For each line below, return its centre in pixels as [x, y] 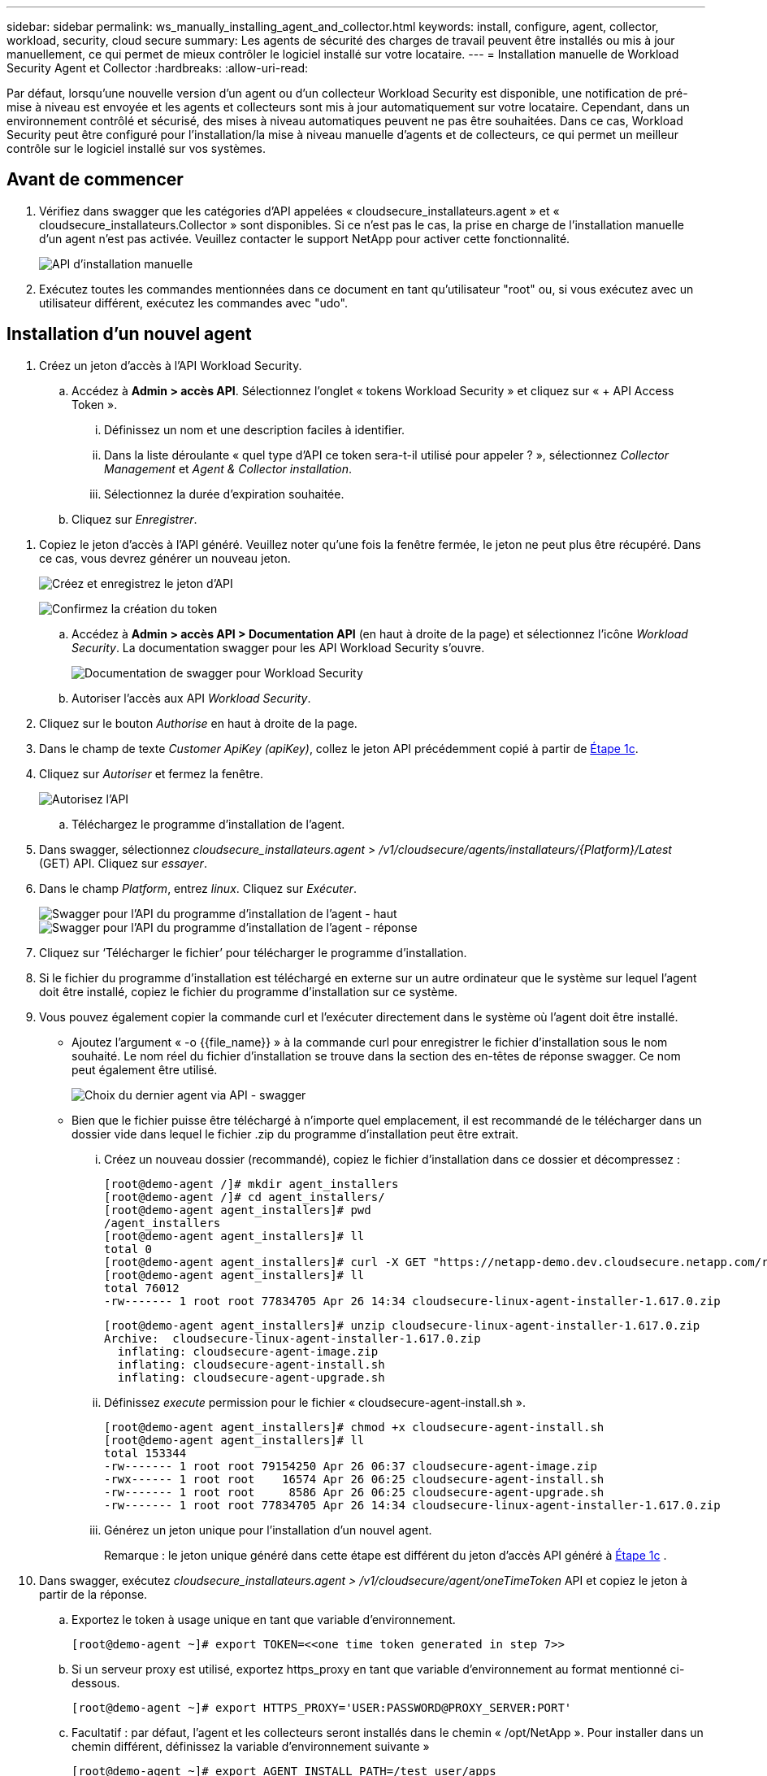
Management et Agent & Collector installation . [228, 468]
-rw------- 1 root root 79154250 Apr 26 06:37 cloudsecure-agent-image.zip [351, 1466]
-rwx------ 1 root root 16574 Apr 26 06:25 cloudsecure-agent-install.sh [354, 1479]
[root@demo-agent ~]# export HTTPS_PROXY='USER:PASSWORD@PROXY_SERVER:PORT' [322, 1707]
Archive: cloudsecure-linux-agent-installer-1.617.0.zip [292, 1338]
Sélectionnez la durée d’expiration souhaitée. [224, 494]
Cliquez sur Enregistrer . [134, 519]
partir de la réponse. [93, 1594]
